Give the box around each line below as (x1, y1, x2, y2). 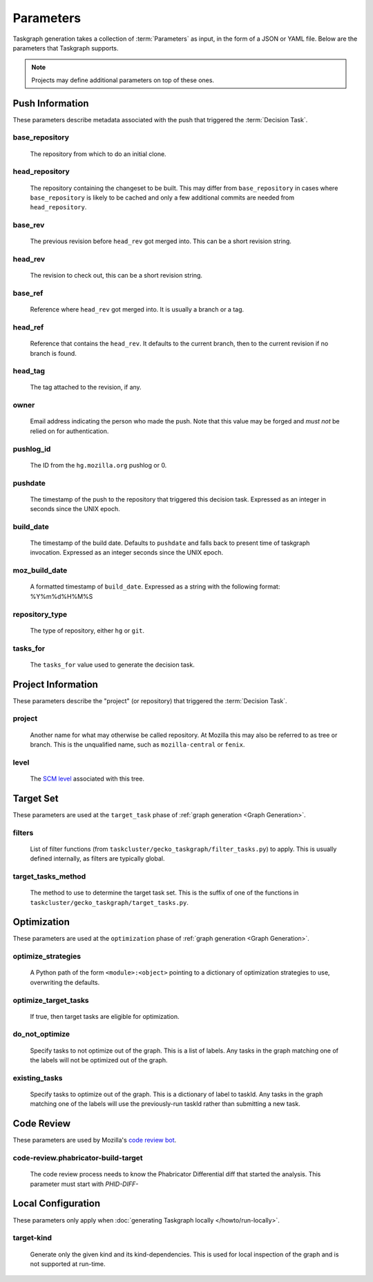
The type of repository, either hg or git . (30, 626, 145, 635)
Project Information (12, 678, 98, 690)
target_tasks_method (12, 871, 86, 881)
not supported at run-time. (30, 1259, 106, 1267)
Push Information (12, 97, 89, 109)
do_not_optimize (12, 1029, 70, 1039)
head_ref (12, 322, 44, 332)
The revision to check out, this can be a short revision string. (30, 271, 203, 280)
